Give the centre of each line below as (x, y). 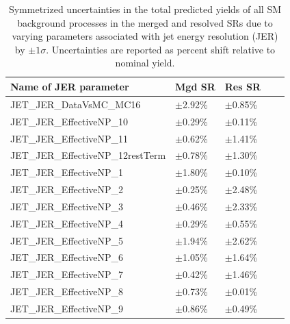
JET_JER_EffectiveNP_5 (67, 240)
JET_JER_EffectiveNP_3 (67, 206)
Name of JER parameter (70, 86)
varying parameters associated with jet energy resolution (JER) (145, 36)
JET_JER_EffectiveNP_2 (67, 189)
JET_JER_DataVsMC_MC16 (76, 104)
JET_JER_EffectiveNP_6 (67, 257)
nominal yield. (145, 63)
